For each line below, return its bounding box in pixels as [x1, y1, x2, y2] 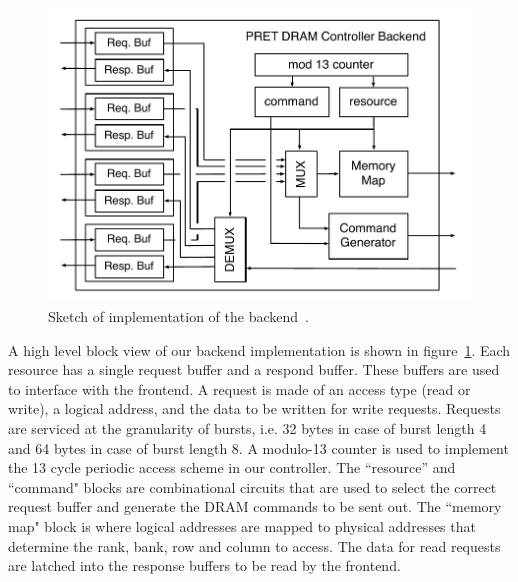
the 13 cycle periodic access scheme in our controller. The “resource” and [8, 457, 456, 478]
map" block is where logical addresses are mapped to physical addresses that [8, 516, 476, 537]
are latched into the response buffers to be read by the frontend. [8, 555, 401, 576]
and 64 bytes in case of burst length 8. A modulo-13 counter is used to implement [8, 437, 509, 458]
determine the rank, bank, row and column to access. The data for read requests [8, 535, 501, 556]
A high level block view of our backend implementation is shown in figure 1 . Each [8, 339, 511, 360]
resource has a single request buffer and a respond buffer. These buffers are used [8, 359, 500, 380]
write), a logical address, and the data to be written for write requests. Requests [8, 398, 501, 419]
